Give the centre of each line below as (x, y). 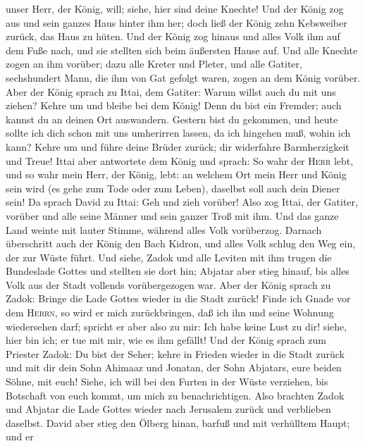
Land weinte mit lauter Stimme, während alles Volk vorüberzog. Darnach (164, 229)
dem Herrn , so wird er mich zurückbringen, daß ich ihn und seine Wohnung (170, 312)
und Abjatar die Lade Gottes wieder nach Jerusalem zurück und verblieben (168, 409)
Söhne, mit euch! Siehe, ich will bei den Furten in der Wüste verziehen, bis (167, 382)
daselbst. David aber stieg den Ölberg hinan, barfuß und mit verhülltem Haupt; (178, 422)
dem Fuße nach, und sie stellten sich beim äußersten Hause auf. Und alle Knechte (182, 50)
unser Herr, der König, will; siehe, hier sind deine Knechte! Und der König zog (175, 8)
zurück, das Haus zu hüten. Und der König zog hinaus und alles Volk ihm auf (173, 36)
